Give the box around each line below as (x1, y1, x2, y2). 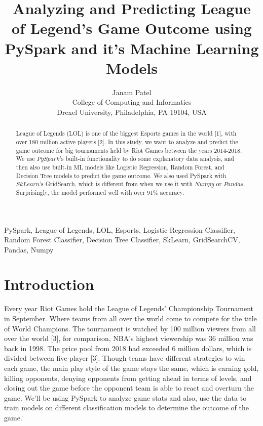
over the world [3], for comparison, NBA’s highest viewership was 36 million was (4, 333, 253, 344)
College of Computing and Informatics (72, 97, 192, 107)
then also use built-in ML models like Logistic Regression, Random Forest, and (16, 162, 224, 171)
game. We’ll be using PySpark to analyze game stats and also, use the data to (4, 392, 247, 403)
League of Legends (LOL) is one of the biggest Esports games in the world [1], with (16, 129, 237, 138)
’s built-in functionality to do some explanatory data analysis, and (59, 154, 234, 163)
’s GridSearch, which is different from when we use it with (39, 180, 193, 188)
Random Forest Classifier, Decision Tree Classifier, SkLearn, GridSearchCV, (4, 234, 240, 245)
